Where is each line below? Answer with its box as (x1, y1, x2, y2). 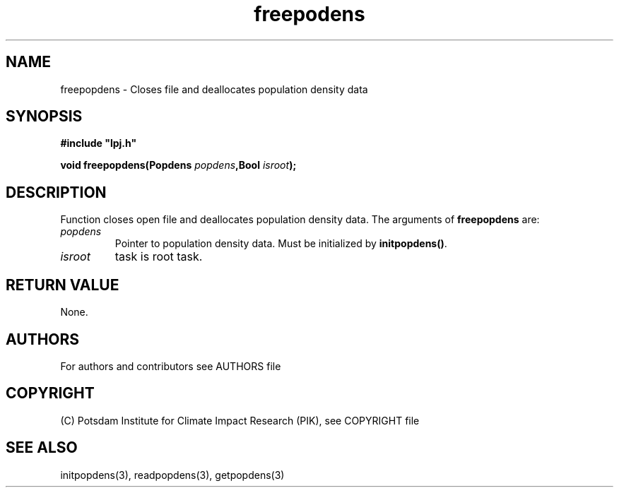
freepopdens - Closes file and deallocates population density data (60, 83, 368, 95)
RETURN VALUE (6, 275, 119, 294)
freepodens (254, 2, 365, 26)
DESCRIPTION (6, 183, 107, 201)
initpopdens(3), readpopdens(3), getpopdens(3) (60, 468, 285, 481)
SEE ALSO (6, 439, 78, 457)
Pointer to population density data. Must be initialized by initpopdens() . (114, 237, 447, 250)
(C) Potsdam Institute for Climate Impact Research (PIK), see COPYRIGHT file (60, 414, 420, 427)
